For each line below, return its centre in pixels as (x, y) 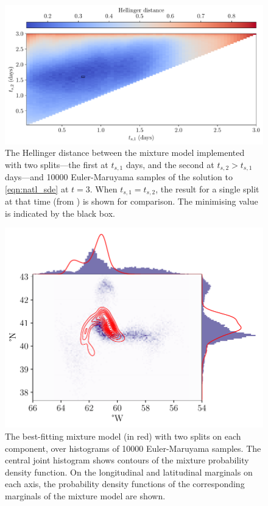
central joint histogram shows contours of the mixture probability (127, 460)
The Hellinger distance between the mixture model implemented (125, 153)
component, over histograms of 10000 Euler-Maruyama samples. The (133, 448)
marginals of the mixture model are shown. (85, 495)
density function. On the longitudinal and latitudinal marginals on (129, 472)
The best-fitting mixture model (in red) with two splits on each (123, 436)
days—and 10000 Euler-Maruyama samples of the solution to (119, 177)
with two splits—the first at (57, 164)
